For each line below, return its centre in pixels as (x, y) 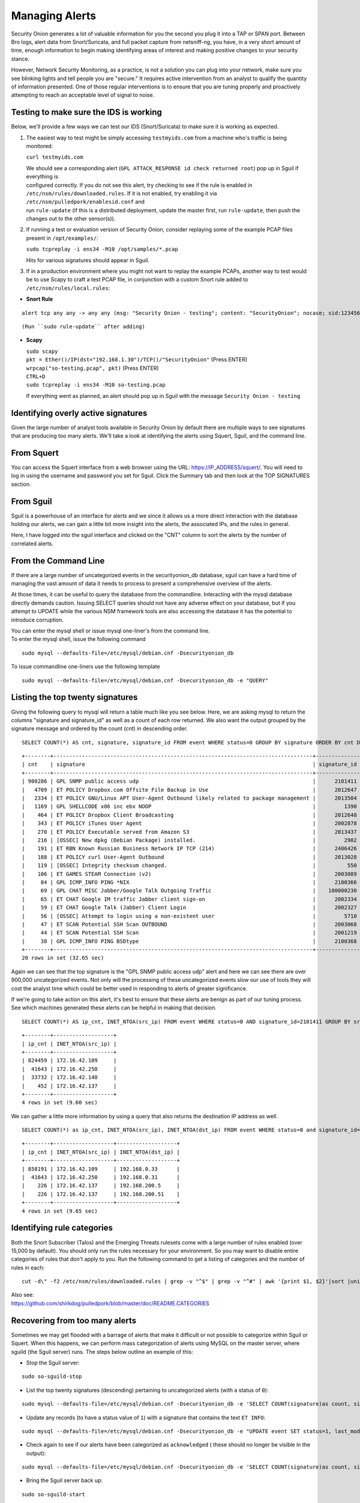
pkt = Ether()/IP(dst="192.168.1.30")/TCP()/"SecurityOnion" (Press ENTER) (137, 360)
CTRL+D (36, 376)
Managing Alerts (53, 16)
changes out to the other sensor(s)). (71, 219)
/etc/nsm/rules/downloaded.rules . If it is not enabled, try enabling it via (121, 193)
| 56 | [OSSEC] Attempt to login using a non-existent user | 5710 (189, 916)
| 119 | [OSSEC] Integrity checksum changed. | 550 (189, 865)
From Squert (35, 453)
